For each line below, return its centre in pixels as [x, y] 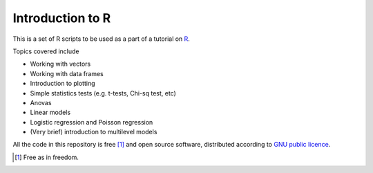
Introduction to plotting [63, 84]
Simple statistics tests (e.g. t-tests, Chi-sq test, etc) [103, 93]
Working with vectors [60, 64]
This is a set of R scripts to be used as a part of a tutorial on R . [101, 39]
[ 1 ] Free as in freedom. [47, 157]
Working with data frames [67, 73]
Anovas [41, 102]
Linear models [50, 112]
